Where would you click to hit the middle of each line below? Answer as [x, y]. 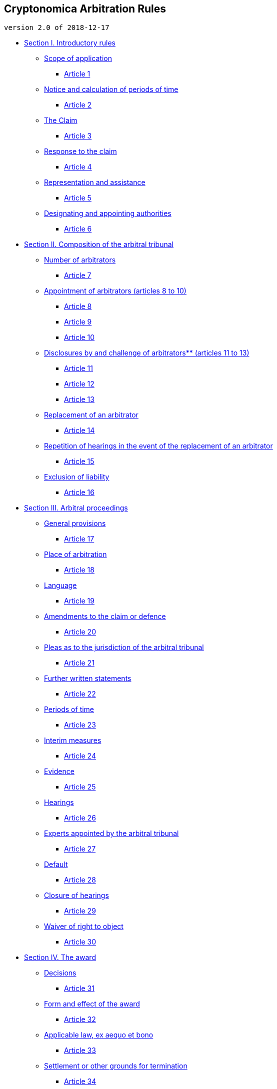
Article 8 [78, 306]
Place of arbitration [75, 554]
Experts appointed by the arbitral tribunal [111, 833]
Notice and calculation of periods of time [111, 89]
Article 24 [80, 756]
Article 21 [79, 663]
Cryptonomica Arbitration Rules [85, 9]
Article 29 [80, 911]
